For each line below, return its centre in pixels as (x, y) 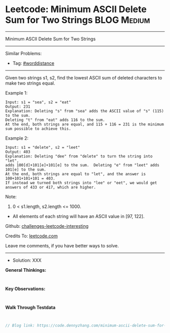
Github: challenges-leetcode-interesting (47, 226)
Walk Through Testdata (30, 307)
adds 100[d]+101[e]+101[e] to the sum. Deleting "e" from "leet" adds (82, 165)
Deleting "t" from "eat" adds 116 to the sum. (55, 120)
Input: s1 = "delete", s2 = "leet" (43, 147)
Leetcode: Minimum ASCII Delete (76, 9)
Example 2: (17, 138)
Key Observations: (25, 288)
